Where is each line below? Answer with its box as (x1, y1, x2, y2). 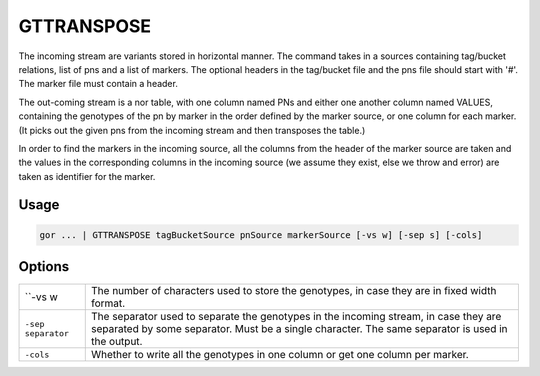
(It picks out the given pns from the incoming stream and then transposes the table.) (18, 124, 366, 136)
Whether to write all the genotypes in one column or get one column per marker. (91, 348, 469, 362)
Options (18, 258, 70, 275)
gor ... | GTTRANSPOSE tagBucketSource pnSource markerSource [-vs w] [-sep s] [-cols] (39, 229, 483, 240)
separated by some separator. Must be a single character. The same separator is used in (91, 322, 509, 336)
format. (91, 296, 126, 310)
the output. (91, 335, 143, 349)
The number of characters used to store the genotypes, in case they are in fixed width (91, 284, 497, 298)
